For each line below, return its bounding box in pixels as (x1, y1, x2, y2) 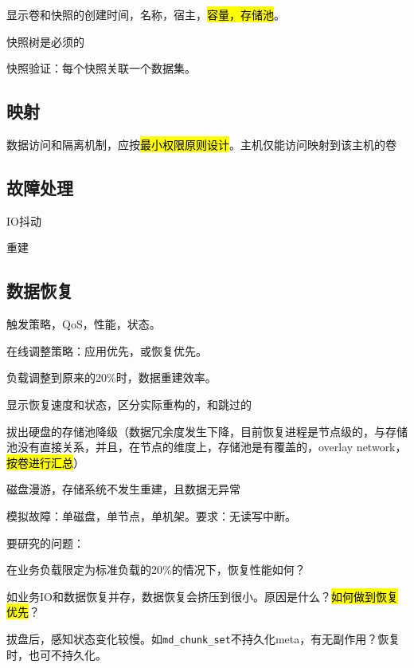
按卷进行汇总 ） (6, 454, 84, 470)
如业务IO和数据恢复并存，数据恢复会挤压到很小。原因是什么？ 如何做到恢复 (6, 587, 398, 604)
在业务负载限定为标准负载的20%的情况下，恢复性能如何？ (6, 561, 306, 578)
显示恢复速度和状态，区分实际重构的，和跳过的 (6, 395, 252, 412)
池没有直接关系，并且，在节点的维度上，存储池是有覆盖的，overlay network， (6, 438, 407, 455)
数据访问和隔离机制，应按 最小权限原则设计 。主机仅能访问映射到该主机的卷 (6, 136, 396, 152)
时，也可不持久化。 (6, 646, 107, 662)
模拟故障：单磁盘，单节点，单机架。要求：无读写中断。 (6, 507, 296, 524)
